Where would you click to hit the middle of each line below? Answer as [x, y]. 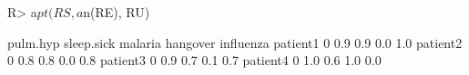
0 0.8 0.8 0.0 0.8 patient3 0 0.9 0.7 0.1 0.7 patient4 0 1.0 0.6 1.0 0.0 [194, 60]
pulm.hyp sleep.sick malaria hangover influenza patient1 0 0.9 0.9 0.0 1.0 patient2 [235, 42]
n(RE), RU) [117, 12]
